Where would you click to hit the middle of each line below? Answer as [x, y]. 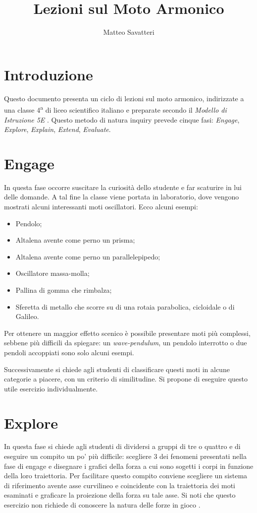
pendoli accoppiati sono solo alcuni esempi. [69, 352]
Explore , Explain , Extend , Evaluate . [57, 129]
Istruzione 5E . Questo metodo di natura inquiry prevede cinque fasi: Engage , [122, 119]
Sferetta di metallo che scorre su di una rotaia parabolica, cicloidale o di [125, 306]
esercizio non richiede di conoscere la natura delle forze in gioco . [102, 505]
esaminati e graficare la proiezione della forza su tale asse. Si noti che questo [120, 495]
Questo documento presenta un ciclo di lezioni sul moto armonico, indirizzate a [124, 98]
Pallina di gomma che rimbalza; [64, 289]
